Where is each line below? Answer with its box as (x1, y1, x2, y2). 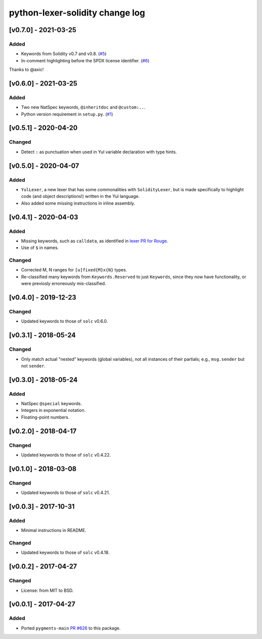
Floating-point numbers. (21, 414, 70, 420)
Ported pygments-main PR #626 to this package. (21, 625, 121, 631)
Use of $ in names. (21, 245, 59, 250)
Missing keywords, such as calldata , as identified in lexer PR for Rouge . (21, 238, 168, 244)
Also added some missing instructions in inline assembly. (21, 200, 135, 206)
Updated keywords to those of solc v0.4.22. (21, 452, 111, 458)
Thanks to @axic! (9, 67, 44, 72)
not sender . (21, 363, 46, 369)
